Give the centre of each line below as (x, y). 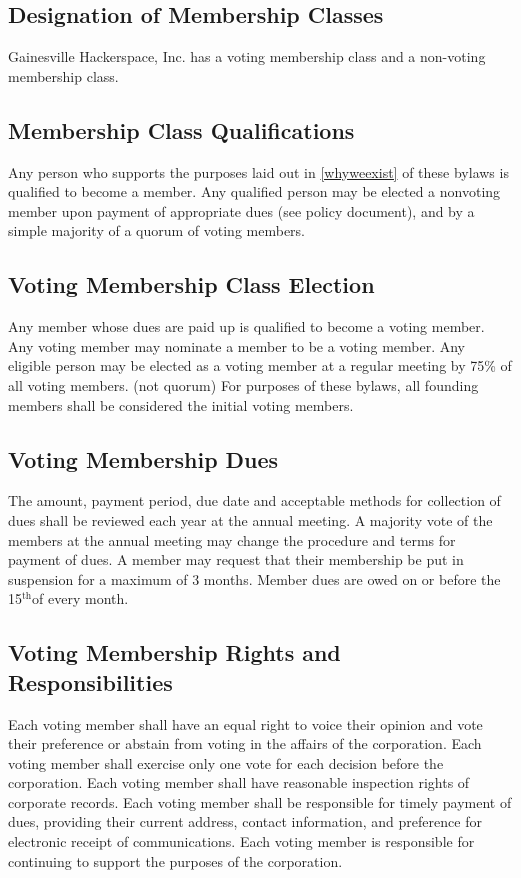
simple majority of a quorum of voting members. (156, 230)
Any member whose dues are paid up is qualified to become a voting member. (246, 326)
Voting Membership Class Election (191, 284)
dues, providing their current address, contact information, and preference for (245, 821)
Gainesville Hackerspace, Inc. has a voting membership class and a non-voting (247, 56)
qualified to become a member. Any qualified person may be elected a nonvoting (254, 191)
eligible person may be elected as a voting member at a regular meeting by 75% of (260, 365)
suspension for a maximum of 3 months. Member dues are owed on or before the (254, 578)
